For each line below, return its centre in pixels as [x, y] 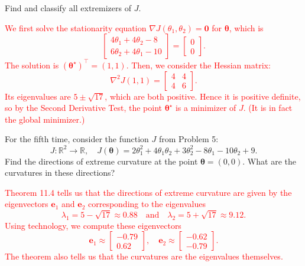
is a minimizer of [206, 108]
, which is [246, 27]
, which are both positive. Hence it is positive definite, [203, 96]
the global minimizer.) [45, 119]
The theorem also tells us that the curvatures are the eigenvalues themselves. [144, 256]
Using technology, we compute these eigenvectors [93, 225]
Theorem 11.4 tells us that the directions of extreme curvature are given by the [148, 192]
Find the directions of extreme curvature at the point [101, 161]
